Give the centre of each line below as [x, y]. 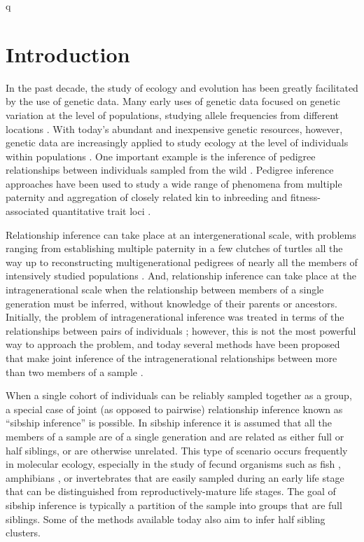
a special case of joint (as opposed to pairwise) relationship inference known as [174, 409]
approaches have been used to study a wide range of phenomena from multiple [174, 183]
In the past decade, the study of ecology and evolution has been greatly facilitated [182, 87]
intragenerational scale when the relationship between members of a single [165, 290]
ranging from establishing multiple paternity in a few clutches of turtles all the [174, 248]
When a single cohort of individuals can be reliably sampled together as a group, [179, 395]
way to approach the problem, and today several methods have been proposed [173, 344]
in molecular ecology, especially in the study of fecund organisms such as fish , [173, 464]
